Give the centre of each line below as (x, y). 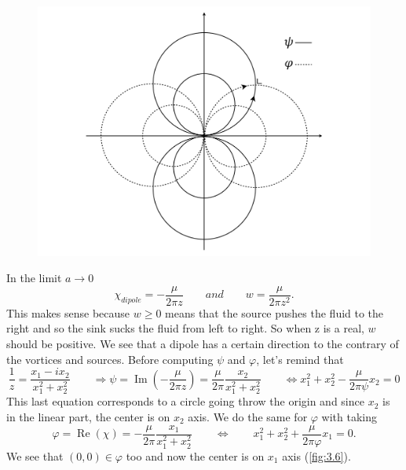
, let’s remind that (300, 359)
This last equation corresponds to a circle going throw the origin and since (185, 401)
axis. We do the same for (248, 416)
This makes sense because (68, 312)
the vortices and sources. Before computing (110, 359)
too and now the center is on (195, 455)
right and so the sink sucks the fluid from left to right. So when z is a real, (185, 328)
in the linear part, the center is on (88, 416)
